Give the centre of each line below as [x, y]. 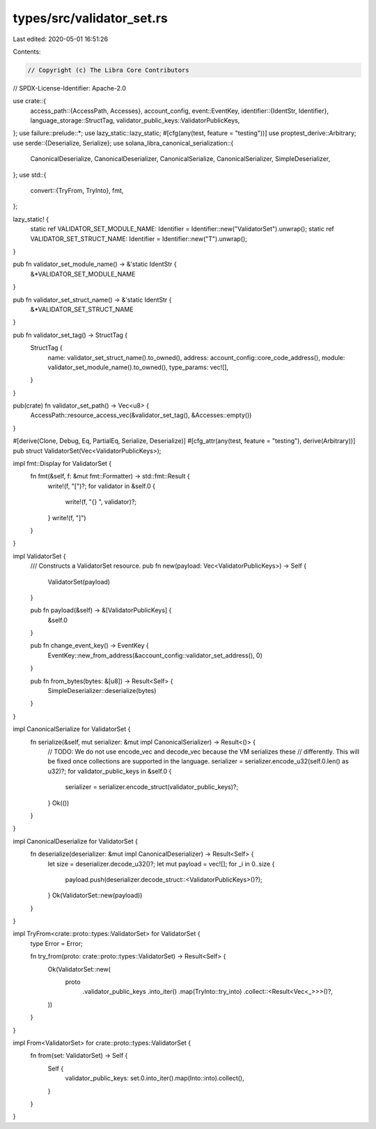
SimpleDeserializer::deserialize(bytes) [102, 691]
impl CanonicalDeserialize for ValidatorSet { [76, 841]
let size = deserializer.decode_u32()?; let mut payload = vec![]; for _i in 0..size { [161, 864]
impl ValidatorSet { [39, 556]
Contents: [27, 52]
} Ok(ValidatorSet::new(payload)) [95, 896]
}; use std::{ [30, 175]
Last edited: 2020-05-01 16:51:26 [60, 39]
